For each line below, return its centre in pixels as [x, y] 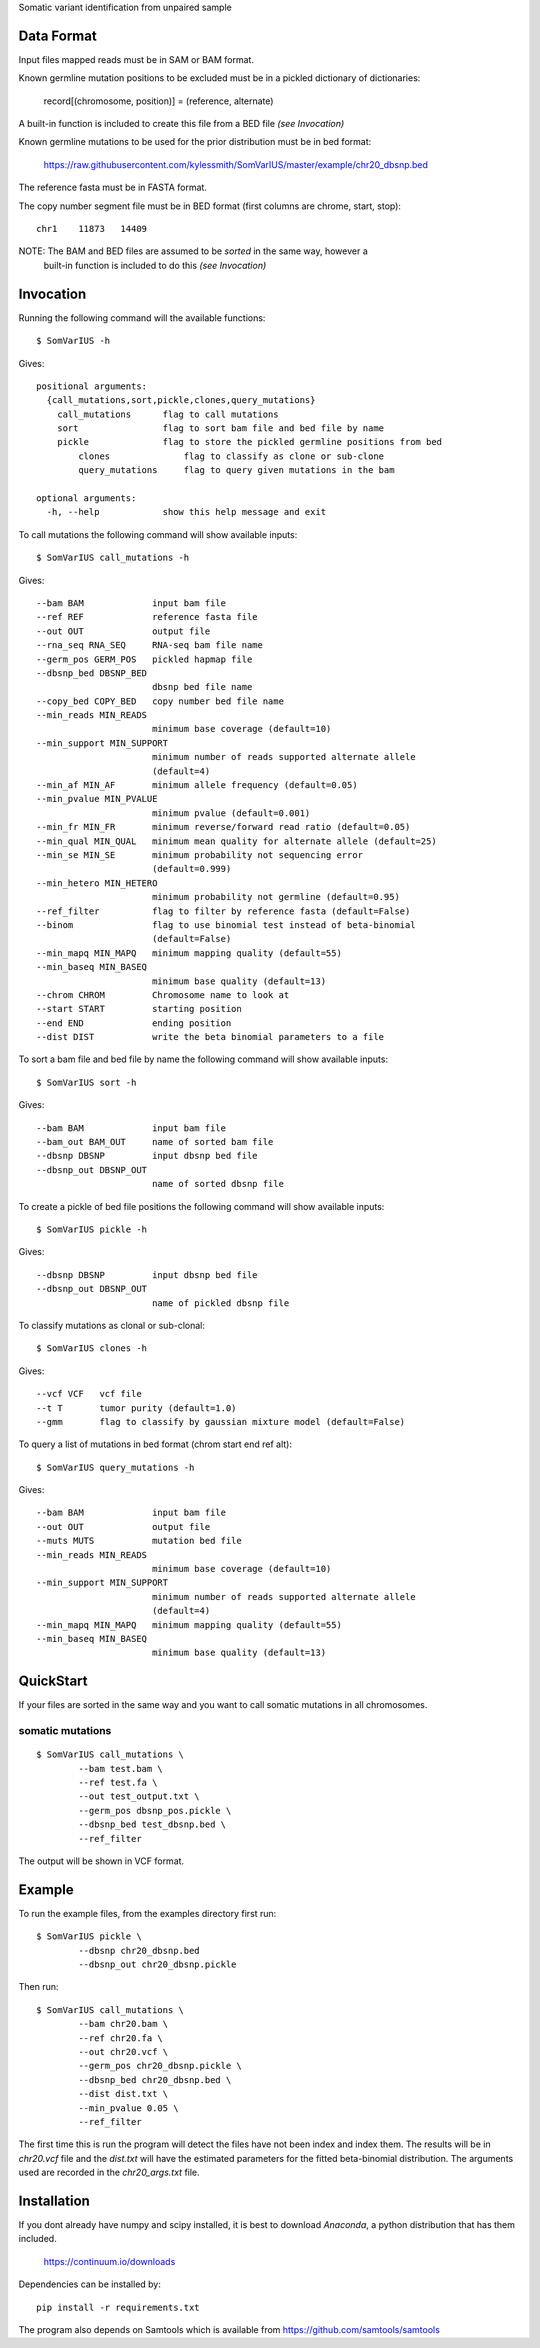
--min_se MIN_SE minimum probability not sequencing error [200, 855]
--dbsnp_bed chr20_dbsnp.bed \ [155, 2079]
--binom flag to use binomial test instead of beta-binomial [226, 924]
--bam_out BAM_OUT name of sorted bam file [155, 1142]
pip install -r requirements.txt [118, 2307]
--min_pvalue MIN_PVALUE [97, 799]
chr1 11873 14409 [92, 229]
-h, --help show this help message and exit [186, 512]
